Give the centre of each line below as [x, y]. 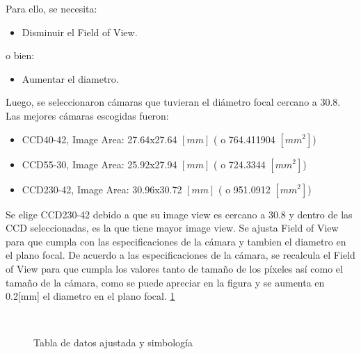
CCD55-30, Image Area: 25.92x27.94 [99, 164]
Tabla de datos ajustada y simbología [113, 343]
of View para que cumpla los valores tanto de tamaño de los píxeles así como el [174, 268]
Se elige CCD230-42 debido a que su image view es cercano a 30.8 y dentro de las [179, 214]
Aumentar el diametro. [70, 78]
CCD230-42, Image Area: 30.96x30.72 [102, 189]
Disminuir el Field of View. [80, 32]
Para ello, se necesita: [51, 8]
